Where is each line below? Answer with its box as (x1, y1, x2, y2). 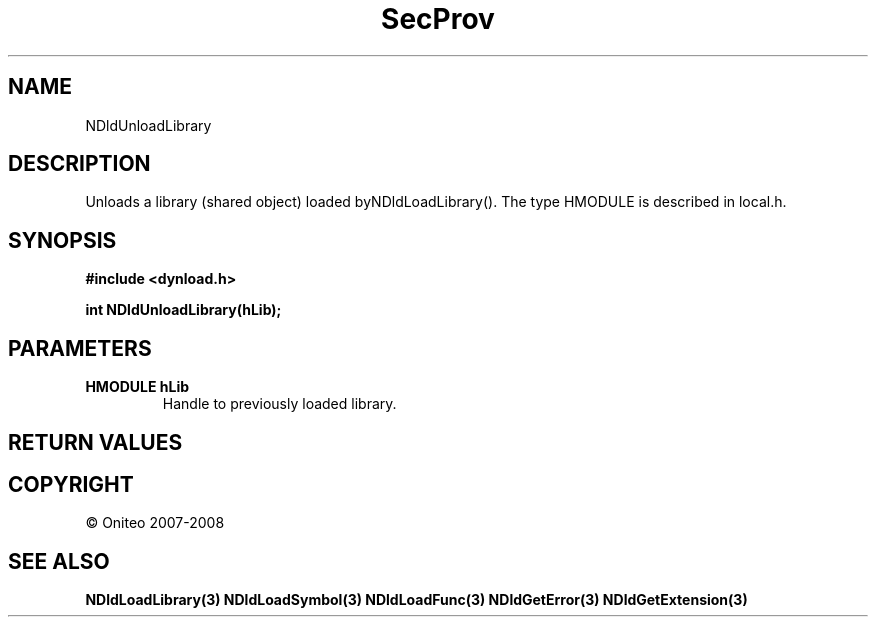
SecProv (381, 2, 495, 36)
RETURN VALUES (8, 429, 183, 455)
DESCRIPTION (8, 151, 151, 177)
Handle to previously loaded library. (162, 395, 397, 413)
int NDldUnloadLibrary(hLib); (85, 301, 282, 319)
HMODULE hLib (85, 378, 190, 396)
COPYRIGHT (8, 471, 134, 497)
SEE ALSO (8, 548, 110, 574)
